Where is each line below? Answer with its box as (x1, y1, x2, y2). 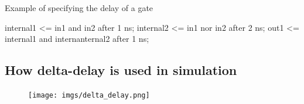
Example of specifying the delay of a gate (5, 2, 153, 13)
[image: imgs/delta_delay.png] (28, 91, 150, 99)
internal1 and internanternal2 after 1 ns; (5, 33, 149, 45)
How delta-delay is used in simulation (5, 61, 237, 79)
